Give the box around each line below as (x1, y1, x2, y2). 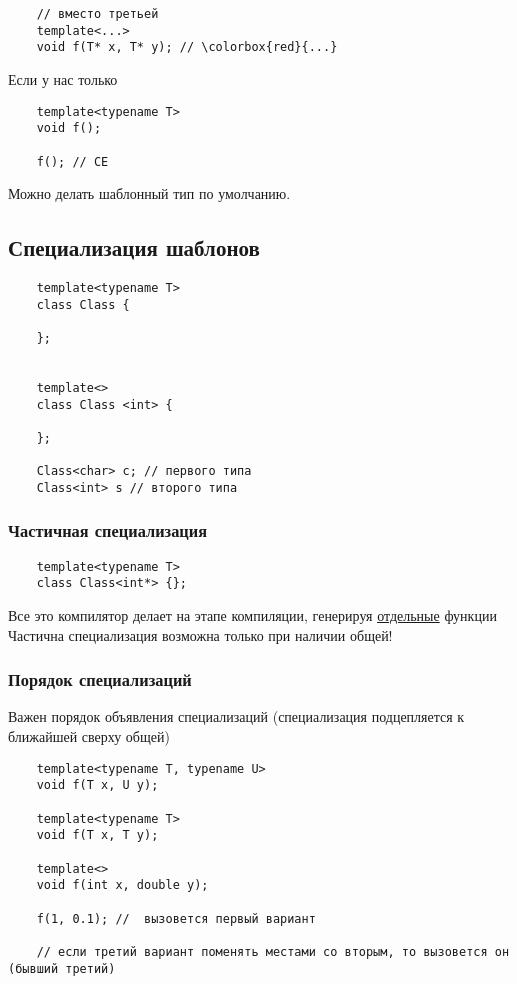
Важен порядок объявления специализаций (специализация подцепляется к (8, 706, 465, 727)
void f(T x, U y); (36, 778, 159, 793)
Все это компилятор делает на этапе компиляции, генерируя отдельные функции (8, 605, 497, 626)
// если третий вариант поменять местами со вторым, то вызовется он (36, 944, 510, 959)
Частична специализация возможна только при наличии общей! (8, 624, 393, 645)
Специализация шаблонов (8, 232, 260, 263)
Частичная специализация (8, 518, 208, 543)
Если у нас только (8, 68, 118, 89)
